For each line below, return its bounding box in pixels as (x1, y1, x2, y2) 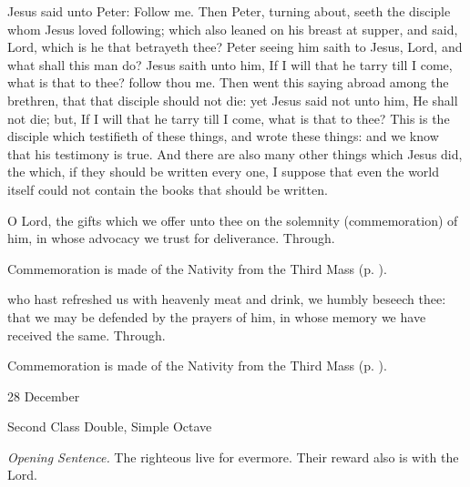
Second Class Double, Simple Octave (7, 417, 212, 436)
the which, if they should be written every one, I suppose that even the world (7, 162, 440, 181)
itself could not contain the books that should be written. (7, 179, 328, 198)
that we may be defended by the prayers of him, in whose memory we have (7, 307, 426, 326)
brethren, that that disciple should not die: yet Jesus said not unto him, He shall (7, 90, 458, 109)
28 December (7, 386, 80, 405)
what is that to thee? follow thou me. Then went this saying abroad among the (7, 73, 449, 92)
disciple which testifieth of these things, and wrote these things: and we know (7, 127, 439, 146)
